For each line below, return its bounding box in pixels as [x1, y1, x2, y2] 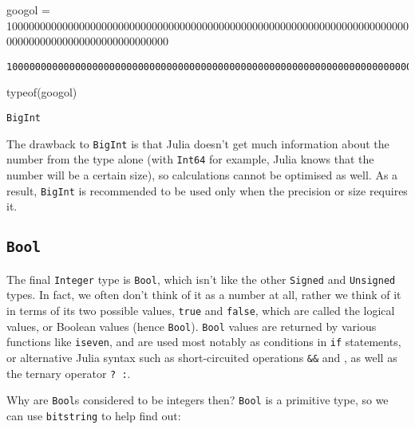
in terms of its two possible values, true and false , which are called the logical [6, 301, 395, 318]
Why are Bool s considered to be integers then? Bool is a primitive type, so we [6, 392, 389, 408]
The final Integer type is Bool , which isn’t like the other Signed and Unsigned [6, 270, 396, 287]
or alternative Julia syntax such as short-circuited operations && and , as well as [6, 348, 397, 365]
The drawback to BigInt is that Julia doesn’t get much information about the [6, 135, 389, 152]
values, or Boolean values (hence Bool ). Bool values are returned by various [6, 317, 377, 334]
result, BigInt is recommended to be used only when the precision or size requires [6, 182, 408, 199]
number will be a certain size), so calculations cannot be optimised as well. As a [6, 167, 398, 183]
